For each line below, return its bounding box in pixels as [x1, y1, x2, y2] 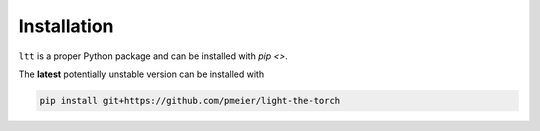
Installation [18, 15, 114, 37]
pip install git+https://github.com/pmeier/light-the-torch [39, 95, 341, 106]
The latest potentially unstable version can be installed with [18, 68, 265, 80]
